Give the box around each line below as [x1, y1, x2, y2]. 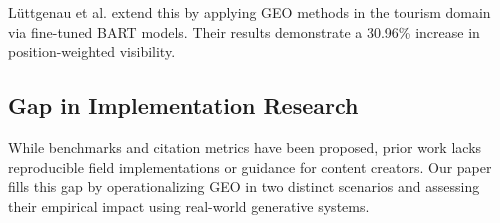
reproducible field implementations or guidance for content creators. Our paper [8, 156, 492, 177]
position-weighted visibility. [8, 41, 176, 62]
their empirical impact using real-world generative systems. [8, 195, 370, 216]
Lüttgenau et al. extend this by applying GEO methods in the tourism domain [8, 2, 491, 22]
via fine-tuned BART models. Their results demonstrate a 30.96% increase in [8, 21, 480, 42]
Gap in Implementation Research [8, 90, 359, 121]
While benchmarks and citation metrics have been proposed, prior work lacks [8, 136, 482, 157]
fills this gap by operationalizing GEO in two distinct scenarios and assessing [8, 176, 480, 197]
